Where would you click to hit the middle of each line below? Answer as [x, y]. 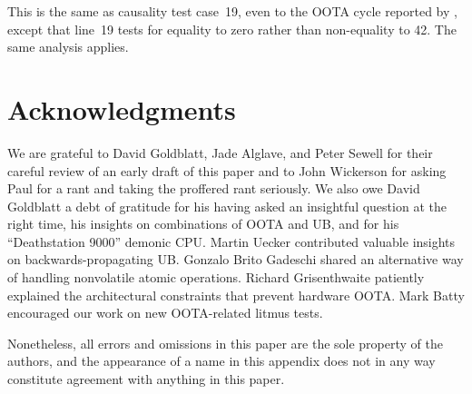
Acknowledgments [122, 108]
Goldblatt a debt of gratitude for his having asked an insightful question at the [227, 206]
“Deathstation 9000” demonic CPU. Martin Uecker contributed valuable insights [231, 241]
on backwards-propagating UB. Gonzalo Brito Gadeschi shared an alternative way [236, 259]
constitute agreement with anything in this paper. [146, 379]
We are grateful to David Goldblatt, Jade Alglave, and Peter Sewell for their [220, 152]
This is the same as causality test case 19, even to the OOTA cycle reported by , [232, 11]
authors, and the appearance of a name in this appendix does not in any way [221, 361]
